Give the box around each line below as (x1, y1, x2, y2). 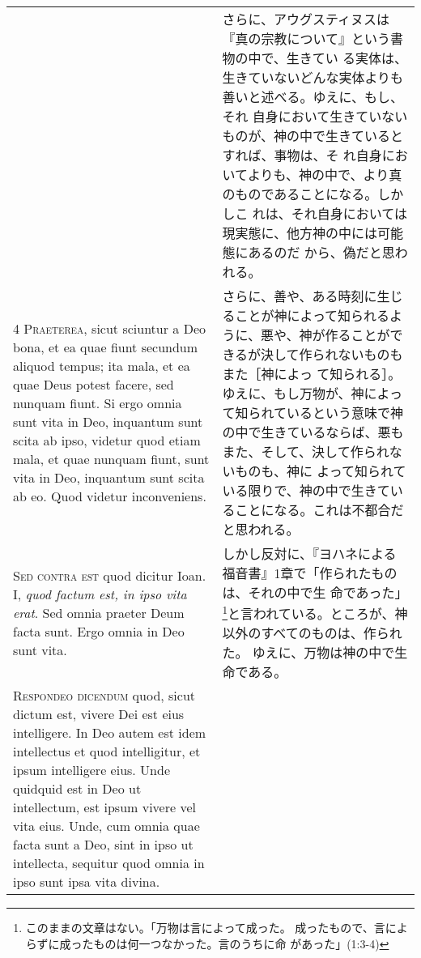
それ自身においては (291, 204, 407, 223)
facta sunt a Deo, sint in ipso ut (13, 835, 193, 854)
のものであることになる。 (222, 185, 378, 203)
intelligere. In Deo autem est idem (13, 723, 206, 743)
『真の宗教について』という (222, 29, 390, 48)
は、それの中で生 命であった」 (222, 583, 408, 602)
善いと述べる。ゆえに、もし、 (222, 87, 403, 106)
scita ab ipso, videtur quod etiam (13, 431, 201, 449)
